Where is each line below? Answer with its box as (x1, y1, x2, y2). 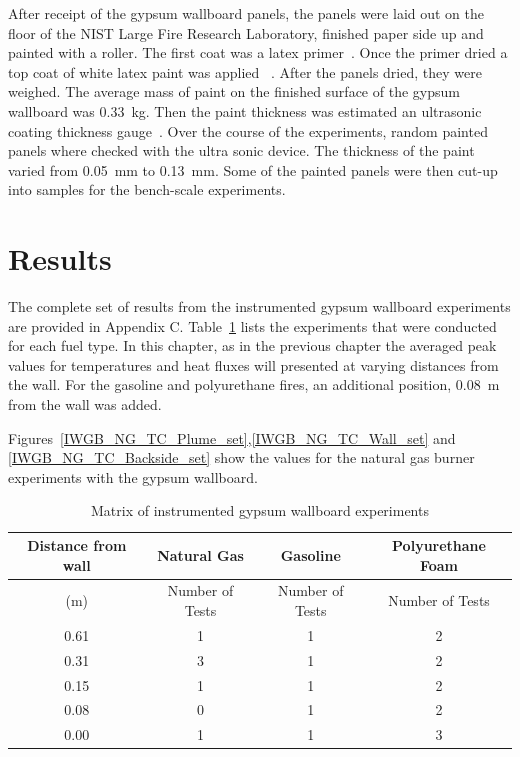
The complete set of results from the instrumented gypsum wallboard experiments (8, 296, 511, 317)
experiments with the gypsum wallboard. (8, 466, 258, 487)
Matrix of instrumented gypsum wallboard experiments (91, 500, 429, 521)
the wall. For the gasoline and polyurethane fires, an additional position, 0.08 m (8, 374, 500, 395)
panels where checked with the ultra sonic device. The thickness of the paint (8, 140, 475, 161)
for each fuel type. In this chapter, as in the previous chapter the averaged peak (8, 335, 497, 356)
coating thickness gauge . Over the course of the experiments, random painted (8, 120, 488, 141)
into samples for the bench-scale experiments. (8, 179, 286, 200)
